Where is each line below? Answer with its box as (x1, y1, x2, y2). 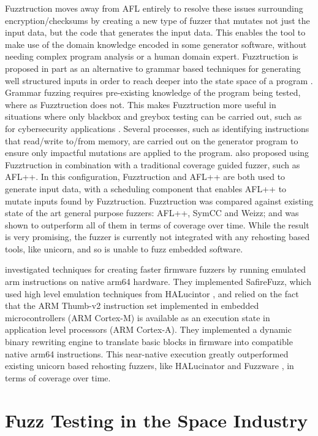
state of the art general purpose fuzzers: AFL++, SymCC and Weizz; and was (5, 206, 299, 219)
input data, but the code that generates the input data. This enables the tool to (5, 26, 306, 39)
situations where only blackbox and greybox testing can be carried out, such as (5, 110, 302, 123)
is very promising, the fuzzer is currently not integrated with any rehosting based (5, 230, 310, 243)
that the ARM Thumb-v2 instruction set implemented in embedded (5, 299, 259, 312)
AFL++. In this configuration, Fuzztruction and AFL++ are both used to (5, 170, 286, 183)
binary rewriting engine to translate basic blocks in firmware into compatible (5, 335, 293, 348)
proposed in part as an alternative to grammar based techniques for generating (5, 61, 301, 74)
